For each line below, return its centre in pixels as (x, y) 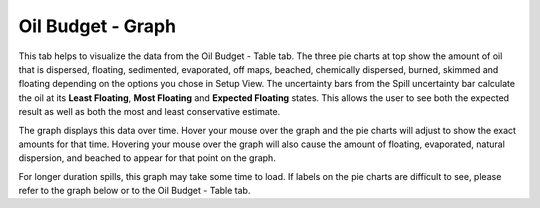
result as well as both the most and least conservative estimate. (149, 112)
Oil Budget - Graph (97, 26)
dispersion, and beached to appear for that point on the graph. (147, 158)
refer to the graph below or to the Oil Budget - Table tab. (134, 191)
